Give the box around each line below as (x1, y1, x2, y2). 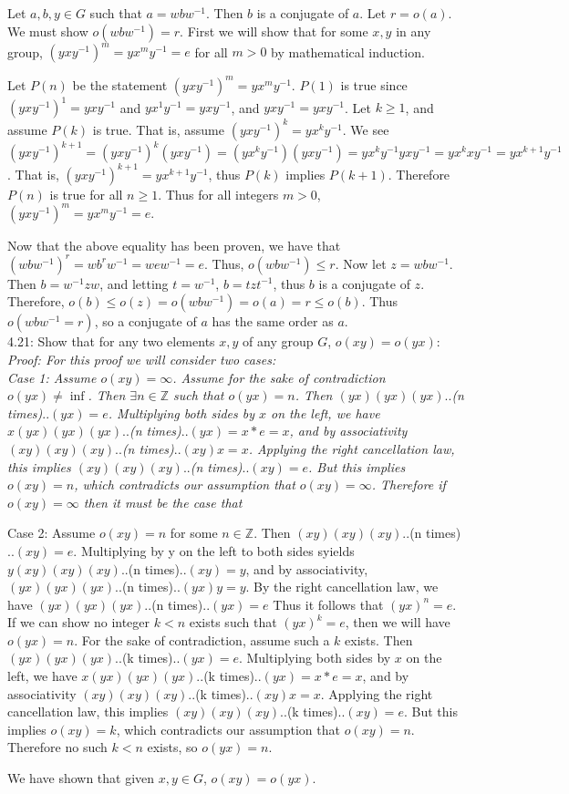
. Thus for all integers (158, 184, 279, 203)
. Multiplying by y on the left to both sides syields (73, 541, 355, 560)
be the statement (72, 75, 168, 94)
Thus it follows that (273, 594, 384, 614)
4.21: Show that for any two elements (7, 332, 215, 351)
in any (396, 21, 431, 40)
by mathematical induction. (271, 42, 425, 61)
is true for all (49, 184, 123, 203)
